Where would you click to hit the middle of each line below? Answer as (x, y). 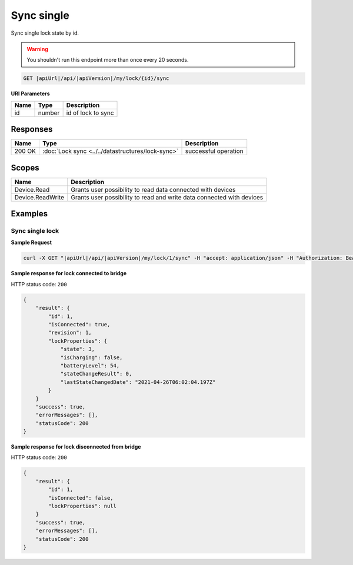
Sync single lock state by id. (45, 33)
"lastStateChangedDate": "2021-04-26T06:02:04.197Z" (138, 382)
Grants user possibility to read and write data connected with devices (167, 197)
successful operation (214, 151)
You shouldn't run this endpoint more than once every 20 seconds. (108, 60)
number (49, 113)
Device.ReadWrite (39, 197)
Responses (32, 129)
